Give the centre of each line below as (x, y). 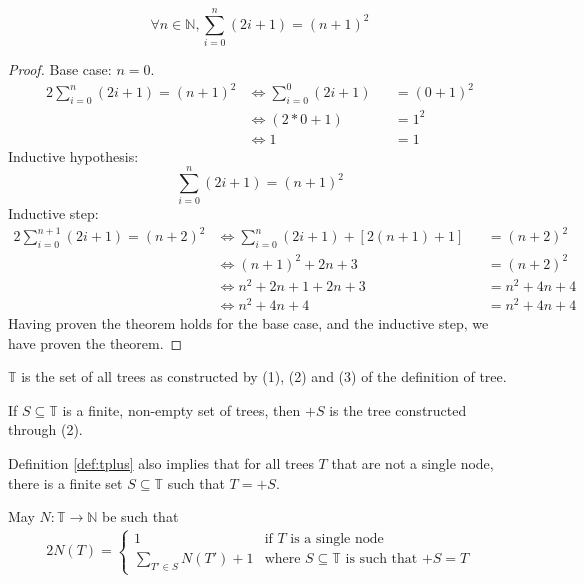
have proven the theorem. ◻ (95, 342)
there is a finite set (65, 482)
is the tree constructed (398, 409)
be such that (140, 516)
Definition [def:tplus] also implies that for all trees (161, 462)
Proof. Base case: (60, 69)
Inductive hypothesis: (73, 155)
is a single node (337, 539)
